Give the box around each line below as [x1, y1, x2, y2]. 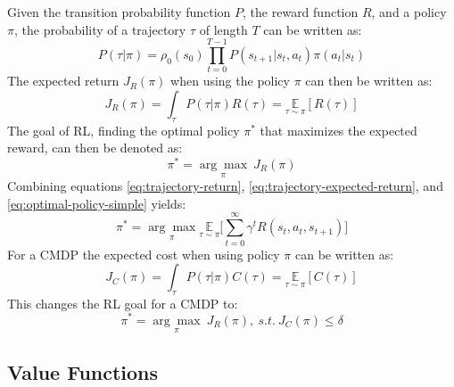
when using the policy [170, 71, 290, 90]
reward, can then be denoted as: [7, 138, 183, 157]
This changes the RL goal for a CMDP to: [7, 293, 238, 312]
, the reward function [243, 3, 359, 21]
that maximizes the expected [260, 120, 417, 139]
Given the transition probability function [7, 3, 231, 21]
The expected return [7, 71, 120, 90]
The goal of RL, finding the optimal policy [7, 120, 240, 139]
